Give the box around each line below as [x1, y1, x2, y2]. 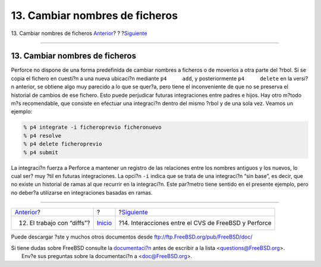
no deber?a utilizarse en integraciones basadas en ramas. [11, 189, 153, 196]
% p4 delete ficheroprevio [23, 141, 102, 148]
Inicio [96, 219, 112, 227]
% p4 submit [23, 149, 59, 155]
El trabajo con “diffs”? [29, 219, 90, 227]
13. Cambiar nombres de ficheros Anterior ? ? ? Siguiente [11, 30, 147, 37]
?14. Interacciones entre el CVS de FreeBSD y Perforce [118, 219, 272, 227]
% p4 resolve [23, 132, 62, 139]
